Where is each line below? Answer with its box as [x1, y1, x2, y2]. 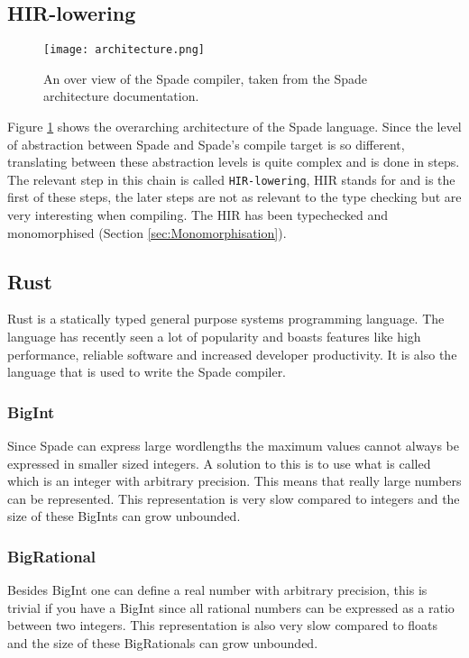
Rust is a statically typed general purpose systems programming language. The [7, 309, 445, 328]
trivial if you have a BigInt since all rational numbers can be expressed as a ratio [7, 598, 455, 617]
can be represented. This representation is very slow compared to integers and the [7, 489, 460, 507]
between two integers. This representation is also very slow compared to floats [7, 616, 438, 635]
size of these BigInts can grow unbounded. [7, 507, 241, 525]
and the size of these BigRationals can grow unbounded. [7, 634, 318, 653]
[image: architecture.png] [43, 43, 205, 57]
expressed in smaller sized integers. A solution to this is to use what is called [7, 453, 431, 472]
